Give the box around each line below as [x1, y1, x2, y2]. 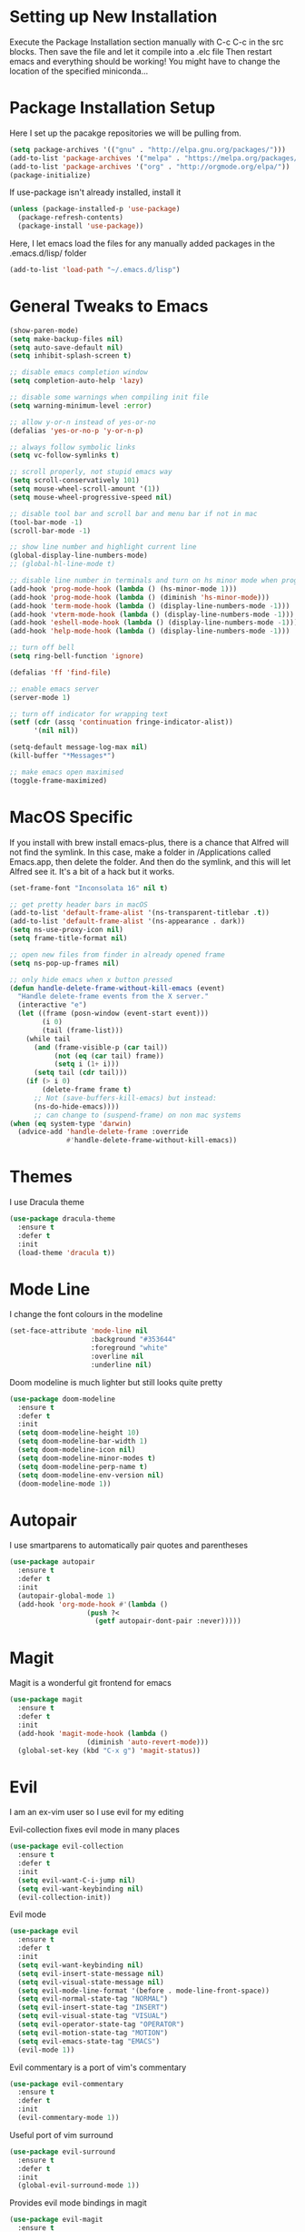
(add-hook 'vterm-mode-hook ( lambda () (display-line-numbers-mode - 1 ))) [9, 610, 295, 619]
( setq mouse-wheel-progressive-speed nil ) [9, 492, 172, 502]
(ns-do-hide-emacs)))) [33, 1101, 120, 1111]
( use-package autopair [9, 1557, 95, 1567]
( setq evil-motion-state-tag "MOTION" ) [17, 2028, 169, 2037]
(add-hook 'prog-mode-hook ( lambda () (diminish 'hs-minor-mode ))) [9, 593, 271, 602]
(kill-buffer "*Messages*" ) [9, 751, 116, 761]
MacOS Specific [9, 807, 133, 827]
